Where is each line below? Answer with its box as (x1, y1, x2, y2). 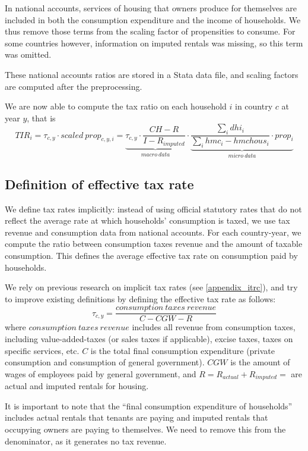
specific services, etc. (5, 344, 80, 356)
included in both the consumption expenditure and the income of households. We (5, 13, 301, 26)
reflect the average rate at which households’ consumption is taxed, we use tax (5, 214, 290, 227)
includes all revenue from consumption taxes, (132, 321, 296, 333)
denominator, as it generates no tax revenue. (5, 434, 167, 447)
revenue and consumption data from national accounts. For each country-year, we (5, 225, 301, 238)
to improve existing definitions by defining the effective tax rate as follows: (5, 292, 276, 305)
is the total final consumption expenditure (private (90, 344, 275, 356)
